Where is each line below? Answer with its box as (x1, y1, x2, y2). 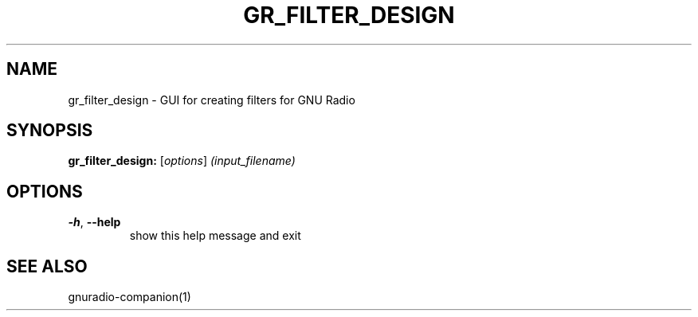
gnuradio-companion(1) (68, 290, 191, 304)
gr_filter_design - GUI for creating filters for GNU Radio (68, 92, 355, 107)
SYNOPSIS (6, 120, 93, 141)
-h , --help (68, 215, 121, 229)
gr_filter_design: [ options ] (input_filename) (68, 154, 296, 168)
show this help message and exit (129, 229, 301, 243)
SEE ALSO (6, 256, 88, 276)
